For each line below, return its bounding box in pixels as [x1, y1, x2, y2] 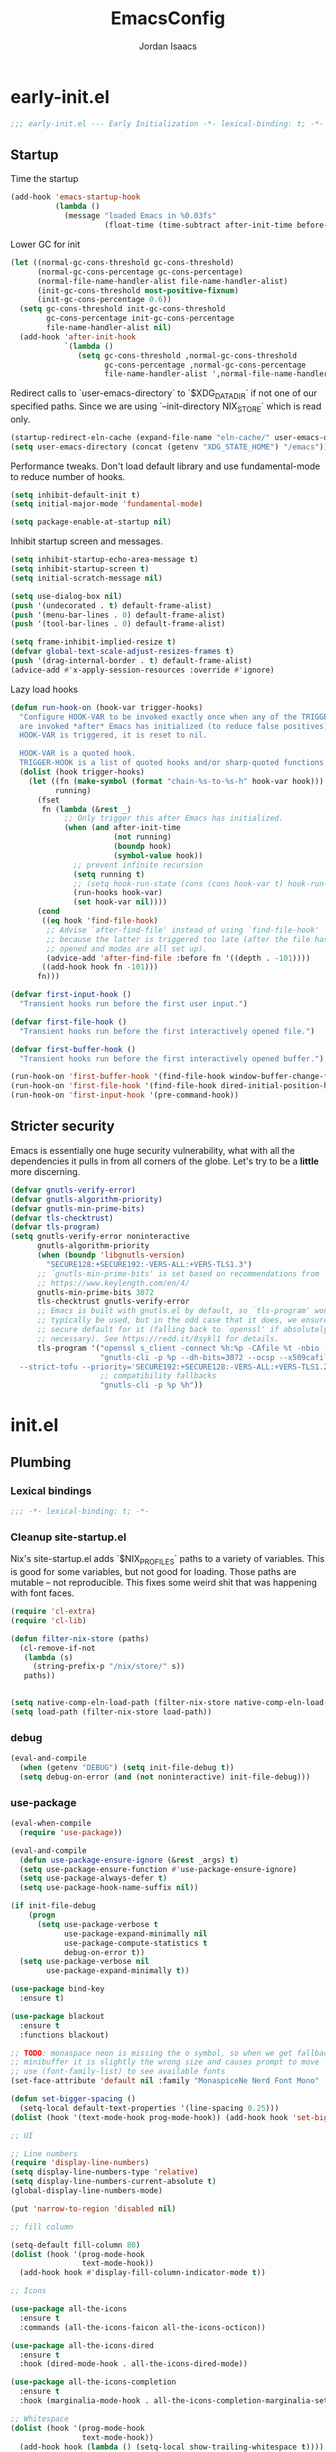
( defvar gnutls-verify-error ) [10, 1185, 137, 1195]
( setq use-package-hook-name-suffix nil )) [19, 1883, 199, 1893]
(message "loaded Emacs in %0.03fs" [63, 211, 217, 221]
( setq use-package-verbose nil [19, 1957, 150, 1967]
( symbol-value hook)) [113, 850, 203, 861]
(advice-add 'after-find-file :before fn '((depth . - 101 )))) [46, 953, 311, 963]
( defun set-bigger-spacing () [10, 2094, 137, 2104]
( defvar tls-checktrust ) [10, 1213, 114, 1223]
